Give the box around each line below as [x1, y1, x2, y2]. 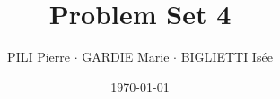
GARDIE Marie [82, 47, 170, 66]
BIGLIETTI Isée [180, 47, 273, 66]
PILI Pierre [7, 47, 70, 66]
